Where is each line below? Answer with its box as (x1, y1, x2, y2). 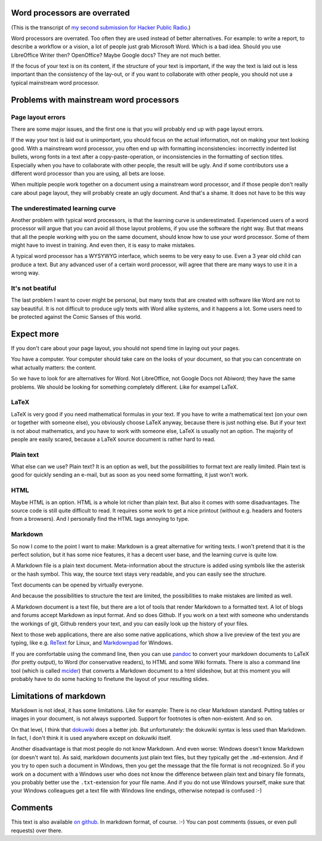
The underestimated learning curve (11, 204, 116, 212)
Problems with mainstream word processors (11, 94, 179, 105)
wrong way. (11, 269, 40, 277)
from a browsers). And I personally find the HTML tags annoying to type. (11, 515, 190, 523)
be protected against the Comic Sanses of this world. (11, 314, 142, 321)
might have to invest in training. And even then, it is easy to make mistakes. (11, 242, 196, 249)
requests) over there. (11, 827, 63, 834)
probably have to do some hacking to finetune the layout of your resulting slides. (11, 676, 209, 682)
